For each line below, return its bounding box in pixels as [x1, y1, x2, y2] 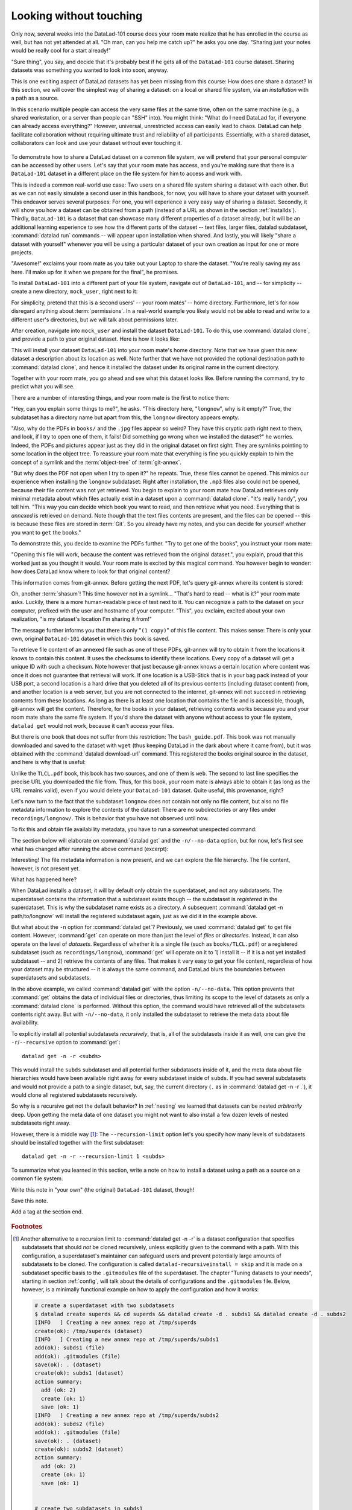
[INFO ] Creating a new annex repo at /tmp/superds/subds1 [34, 1335, 219, 1343]
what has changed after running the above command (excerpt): [11, 845, 169, 852]
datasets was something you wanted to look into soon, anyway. [11, 66, 169, 74]
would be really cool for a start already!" [11, 47, 112, 54]
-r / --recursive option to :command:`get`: [11, 1039, 121, 1046]
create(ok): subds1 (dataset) [34, 1370, 124, 1377]
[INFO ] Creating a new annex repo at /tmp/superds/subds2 [34, 1412, 219, 1419]
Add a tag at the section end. [11, 1208, 84, 1215]
